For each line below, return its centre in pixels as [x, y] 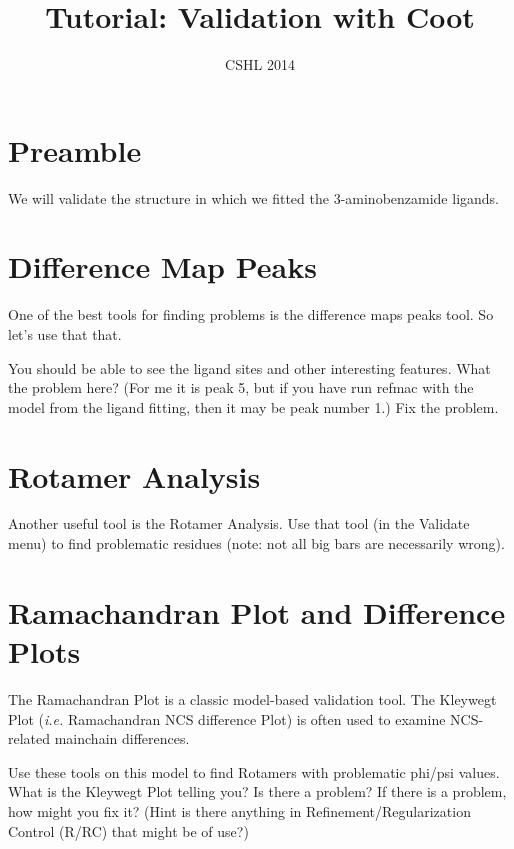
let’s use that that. [65, 333]
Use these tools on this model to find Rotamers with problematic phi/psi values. [254, 771]
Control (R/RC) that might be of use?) [128, 830]
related [29, 738]
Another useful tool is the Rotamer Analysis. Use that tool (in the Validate [239, 523]
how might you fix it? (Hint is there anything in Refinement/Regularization [239, 810]
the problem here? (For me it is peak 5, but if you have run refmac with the [241, 387]
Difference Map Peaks [162, 266]
